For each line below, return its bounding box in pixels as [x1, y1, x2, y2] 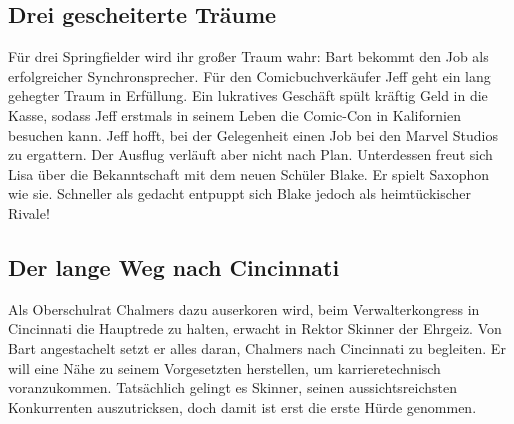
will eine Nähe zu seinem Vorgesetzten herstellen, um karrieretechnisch [8, 357, 441, 378]
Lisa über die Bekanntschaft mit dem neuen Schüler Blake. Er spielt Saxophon [8, 163, 490, 184]
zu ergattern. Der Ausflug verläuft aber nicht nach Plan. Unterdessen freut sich [8, 144, 493, 165]
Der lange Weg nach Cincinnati [8, 251, 340, 282]
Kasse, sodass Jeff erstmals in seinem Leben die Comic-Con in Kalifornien [8, 104, 461, 125]
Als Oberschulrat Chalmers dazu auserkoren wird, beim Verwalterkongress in [8, 298, 480, 319]
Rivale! [8, 202, 50, 223]
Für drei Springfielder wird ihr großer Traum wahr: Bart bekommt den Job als [8, 46, 489, 67]
